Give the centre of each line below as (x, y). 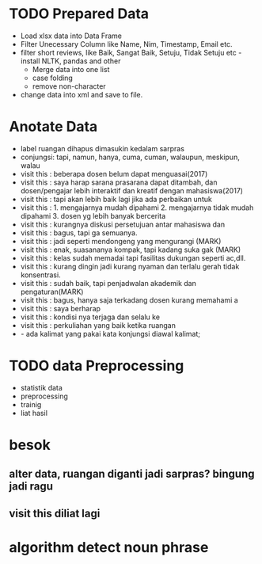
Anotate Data (53, 127)
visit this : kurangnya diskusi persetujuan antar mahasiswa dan (122, 224)
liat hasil (34, 413)
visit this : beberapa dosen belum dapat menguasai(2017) (114, 173)
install (30, 61)
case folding (53, 78)
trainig (31, 404)
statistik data (41, 387)
